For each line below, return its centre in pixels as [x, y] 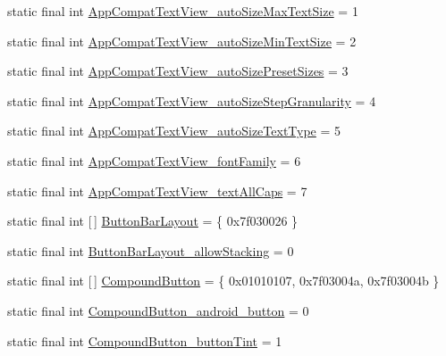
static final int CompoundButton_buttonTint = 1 [145, 340]
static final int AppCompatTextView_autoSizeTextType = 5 [174, 131]
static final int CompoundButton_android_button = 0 [158, 310]
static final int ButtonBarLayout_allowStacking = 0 [151, 250]
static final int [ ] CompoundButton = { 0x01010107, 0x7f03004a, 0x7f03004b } [223, 281]
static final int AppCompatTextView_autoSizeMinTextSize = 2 [182, 41]
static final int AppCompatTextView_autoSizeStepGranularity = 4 [192, 100]
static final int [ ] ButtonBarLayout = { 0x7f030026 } [153, 221]
